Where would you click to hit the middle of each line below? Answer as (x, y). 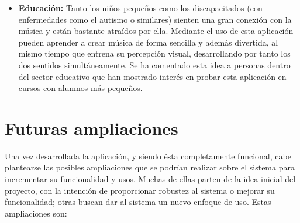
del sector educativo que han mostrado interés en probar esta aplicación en (152, 76)
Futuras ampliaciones (92, 128)
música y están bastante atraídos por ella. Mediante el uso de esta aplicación (156, 31)
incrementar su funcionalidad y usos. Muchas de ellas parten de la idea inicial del (150, 179)
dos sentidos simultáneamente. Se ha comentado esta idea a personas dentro (154, 65)
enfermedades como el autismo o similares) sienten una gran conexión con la (155, 19)
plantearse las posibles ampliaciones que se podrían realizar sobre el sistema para (150, 167)
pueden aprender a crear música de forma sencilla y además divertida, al (148, 42)
